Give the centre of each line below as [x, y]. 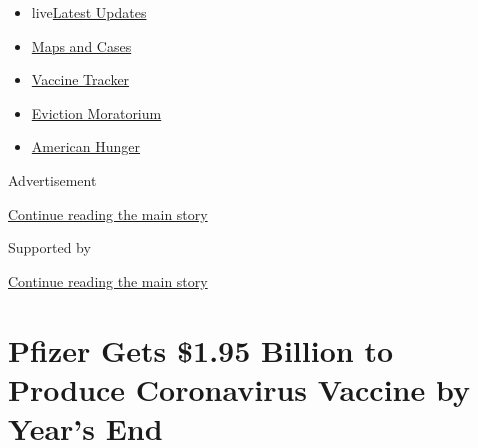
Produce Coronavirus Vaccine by [239, 388]
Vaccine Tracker [80, 79]
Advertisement [52, 179]
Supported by [49, 247]
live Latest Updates [89, 12]
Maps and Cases [81, 45]
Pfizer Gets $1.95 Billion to [201, 349]
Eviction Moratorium [96, 112]
